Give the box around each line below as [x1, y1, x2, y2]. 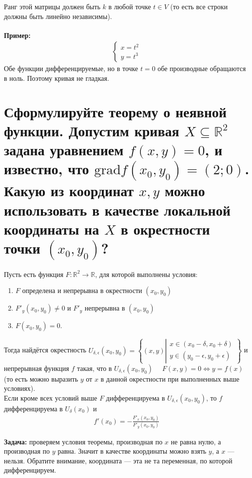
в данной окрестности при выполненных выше [100, 373, 240, 384]
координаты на [4, 219, 99, 239]
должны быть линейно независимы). [4, 11, 112, 21]
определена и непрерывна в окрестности [22, 285, 142, 295]
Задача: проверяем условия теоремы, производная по [4, 436, 163, 446]
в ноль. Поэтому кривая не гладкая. [4, 73, 109, 83]
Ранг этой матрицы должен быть [4, 1, 100, 11]
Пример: [4, 30, 31, 40]
